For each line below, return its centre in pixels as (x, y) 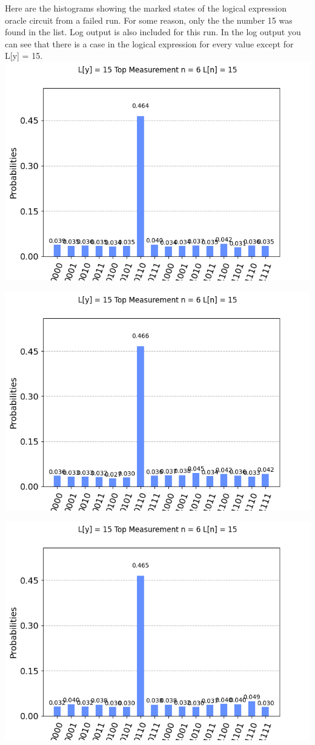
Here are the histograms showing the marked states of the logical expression (146, 8)
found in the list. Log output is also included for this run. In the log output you (153, 32)
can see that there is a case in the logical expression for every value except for (149, 43)
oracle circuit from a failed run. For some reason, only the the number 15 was (149, 20)
